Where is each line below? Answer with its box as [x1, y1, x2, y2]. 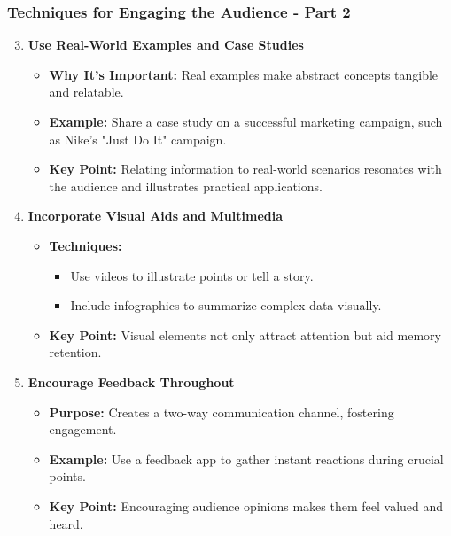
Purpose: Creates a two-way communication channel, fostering [49, 402, 394, 421]
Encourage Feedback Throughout [27, 372, 235, 391]
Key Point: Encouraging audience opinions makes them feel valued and [49, 496, 444, 515]
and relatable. [49, 82, 124, 101]
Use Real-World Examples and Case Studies [27, 35, 304, 54]
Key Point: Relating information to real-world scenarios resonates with [49, 159, 442, 178]
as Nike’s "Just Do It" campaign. [49, 129, 227, 148]
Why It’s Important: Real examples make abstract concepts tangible [49, 65, 439, 83]
